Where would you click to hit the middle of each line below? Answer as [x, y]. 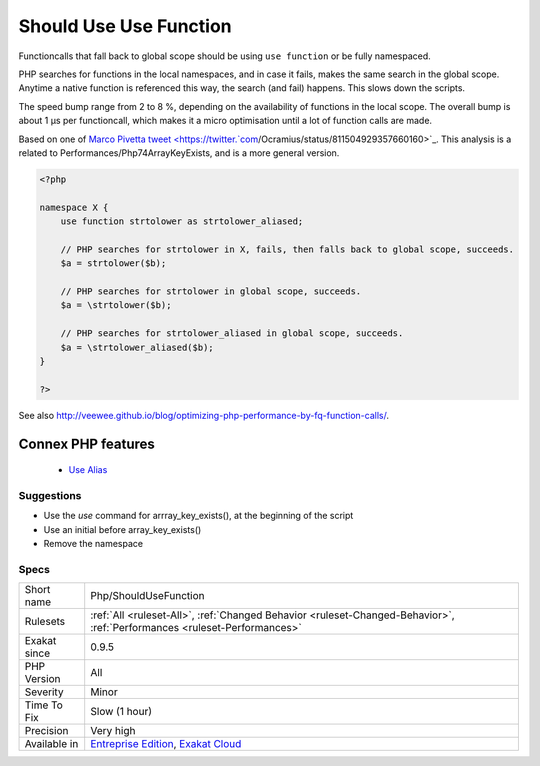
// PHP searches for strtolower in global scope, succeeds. [211, 291]
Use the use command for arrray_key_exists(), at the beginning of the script [198, 516]
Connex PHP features [86, 443]
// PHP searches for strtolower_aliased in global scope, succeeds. [232, 333]
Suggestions [50, 495]
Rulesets [44, 622]
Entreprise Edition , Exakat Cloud [166, 744]
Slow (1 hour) [121, 712]
